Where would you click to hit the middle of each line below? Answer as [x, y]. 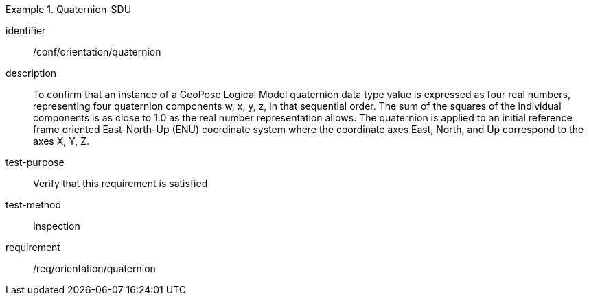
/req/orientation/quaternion [94, 268]
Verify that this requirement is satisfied [120, 183]
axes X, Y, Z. [61, 141]
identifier [26, 31]
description [31, 73]
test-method [33, 205]
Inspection [57, 226]
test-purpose [35, 162]
